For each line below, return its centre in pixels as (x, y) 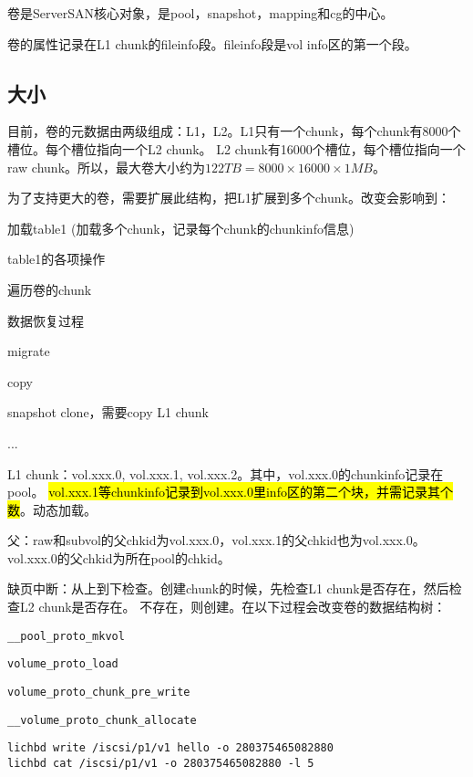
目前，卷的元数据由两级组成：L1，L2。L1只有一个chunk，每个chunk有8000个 (234, 131)
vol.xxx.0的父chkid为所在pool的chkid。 (119, 557)
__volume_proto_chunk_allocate (102, 720)
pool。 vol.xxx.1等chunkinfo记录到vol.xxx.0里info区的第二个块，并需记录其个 (230, 492)
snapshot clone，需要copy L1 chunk (108, 412)
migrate (29, 351)
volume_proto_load (63, 664)
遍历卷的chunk (50, 289)
